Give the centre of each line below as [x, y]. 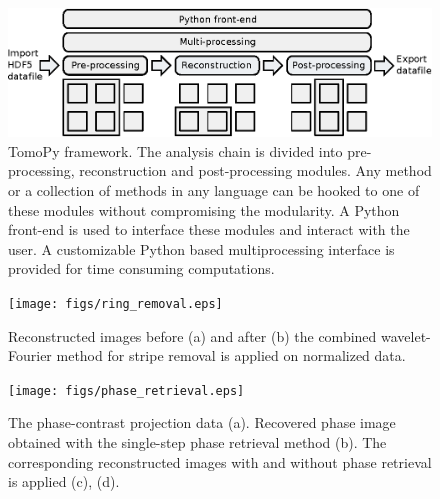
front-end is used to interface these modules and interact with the [209, 229]
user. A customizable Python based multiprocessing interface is [201, 248]
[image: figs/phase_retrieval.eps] [126, 390]
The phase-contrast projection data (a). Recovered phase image [202, 422]
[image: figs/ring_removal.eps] [115, 303]
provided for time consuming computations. [141, 268]
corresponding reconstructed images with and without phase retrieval [220, 461]
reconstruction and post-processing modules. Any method [255, 170]
